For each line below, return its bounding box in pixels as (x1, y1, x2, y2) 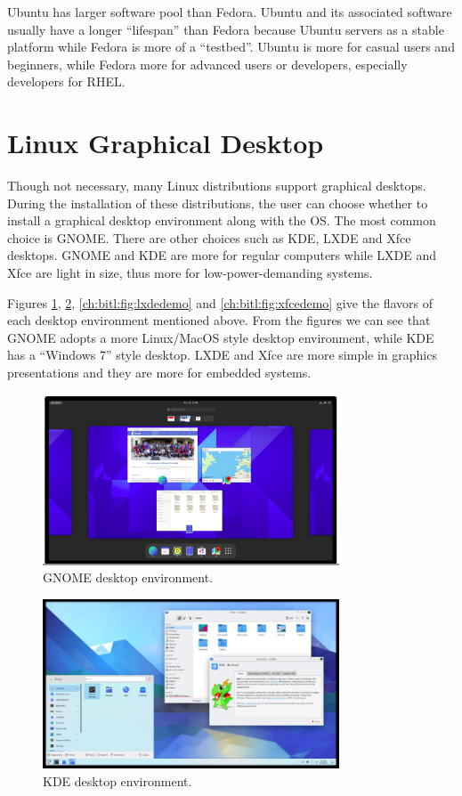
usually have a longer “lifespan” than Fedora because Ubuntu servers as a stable (7, 20, 444, 38)
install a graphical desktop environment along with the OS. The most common (7, 211, 436, 230)
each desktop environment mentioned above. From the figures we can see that (7, 311, 431, 329)
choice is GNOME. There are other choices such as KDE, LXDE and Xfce (7, 228, 411, 247)
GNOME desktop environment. (43, 568, 213, 587)
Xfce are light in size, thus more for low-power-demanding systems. (7, 264, 373, 282)
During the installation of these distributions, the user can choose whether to (7, 193, 428, 212)
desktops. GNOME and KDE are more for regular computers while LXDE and (7, 246, 437, 264)
